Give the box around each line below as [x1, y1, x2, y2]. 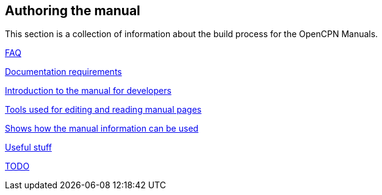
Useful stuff [5, 142, 52, 153]
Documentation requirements [5, 66, 122, 77]
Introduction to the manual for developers [5, 85, 171, 96]
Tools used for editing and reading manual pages [5, 104, 202, 115]
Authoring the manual [5, 3, 140, 18]
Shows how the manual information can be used [5, 123, 199, 134]
